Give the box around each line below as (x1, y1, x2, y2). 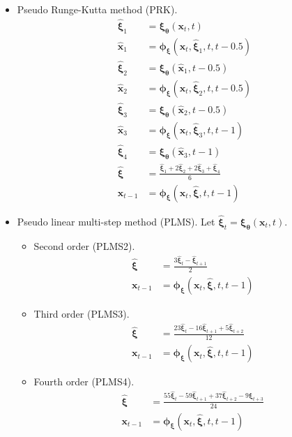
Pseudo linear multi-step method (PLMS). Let (17, 214, 215, 228)
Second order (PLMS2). (33, 238, 135, 253)
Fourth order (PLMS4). (33, 374, 135, 389)
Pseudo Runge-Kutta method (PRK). (17, 2, 178, 16)
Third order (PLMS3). (33, 306, 130, 320)
